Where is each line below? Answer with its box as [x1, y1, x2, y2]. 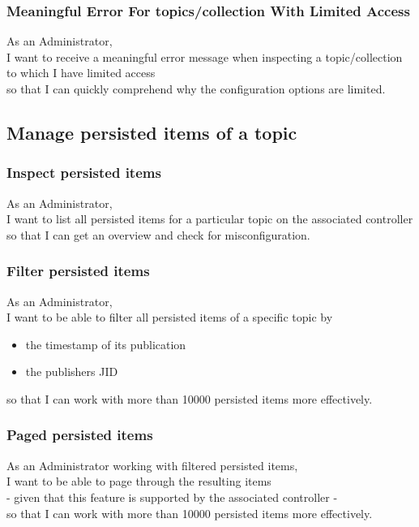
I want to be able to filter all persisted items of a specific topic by [6, 309, 333, 326]
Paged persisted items [6, 425, 153, 445]
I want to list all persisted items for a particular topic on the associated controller [6, 210, 413, 227]
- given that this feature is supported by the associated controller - [6, 488, 338, 505]
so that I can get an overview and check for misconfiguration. [6, 226, 310, 243]
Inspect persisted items [6, 162, 161, 183]
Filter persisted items [6, 261, 150, 281]
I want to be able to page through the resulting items [6, 473, 271, 490]
